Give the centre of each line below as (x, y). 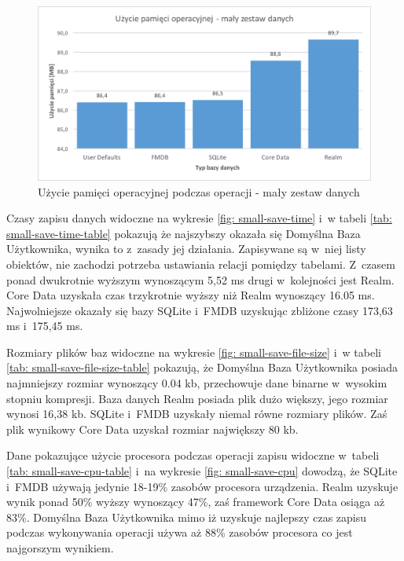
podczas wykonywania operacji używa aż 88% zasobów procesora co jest (180, 532)
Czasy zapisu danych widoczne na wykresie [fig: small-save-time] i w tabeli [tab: (199, 218)
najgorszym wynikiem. (60, 548)
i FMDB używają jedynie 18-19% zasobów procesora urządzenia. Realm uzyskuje (202, 486)
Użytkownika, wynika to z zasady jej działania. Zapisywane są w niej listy (186, 249)
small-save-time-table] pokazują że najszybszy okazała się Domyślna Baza (184, 233)
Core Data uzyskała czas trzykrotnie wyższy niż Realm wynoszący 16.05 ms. (191, 295)
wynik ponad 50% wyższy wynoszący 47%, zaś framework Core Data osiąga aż (196, 502)
